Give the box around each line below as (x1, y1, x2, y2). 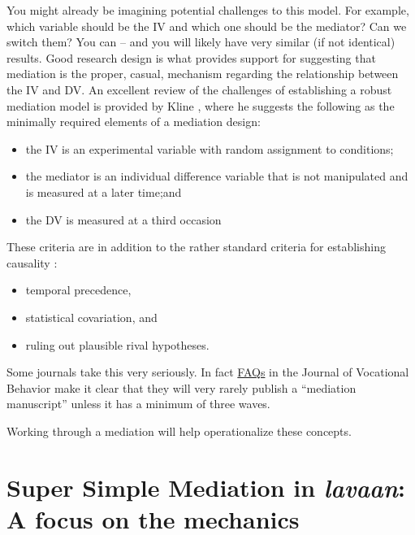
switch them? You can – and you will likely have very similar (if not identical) (6, 33, 396, 50)
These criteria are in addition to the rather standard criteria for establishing (6, 238, 386, 255)
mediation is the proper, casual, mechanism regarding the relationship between (6, 65, 399, 82)
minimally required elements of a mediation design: (6, 113, 261, 130)
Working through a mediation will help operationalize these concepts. (6, 422, 352, 439)
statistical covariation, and (25, 308, 158, 325)
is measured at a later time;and (25, 183, 182, 200)
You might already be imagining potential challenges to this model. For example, (6, 2, 409, 18)
